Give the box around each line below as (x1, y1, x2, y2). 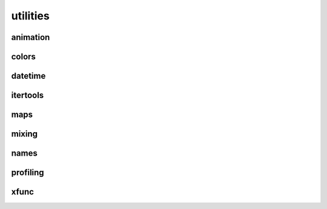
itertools (11, 90, 44, 101)
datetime (11, 71, 46, 81)
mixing (11, 129, 38, 139)
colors (11, 51, 36, 62)
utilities (11, 9, 50, 22)
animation (11, 32, 50, 42)
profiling (11, 167, 45, 178)
